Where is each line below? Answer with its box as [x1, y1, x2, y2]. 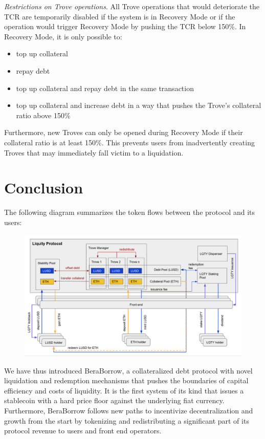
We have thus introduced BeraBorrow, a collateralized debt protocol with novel [4, 365, 253, 376]
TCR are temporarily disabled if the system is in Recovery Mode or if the [4, 11, 235, 21]
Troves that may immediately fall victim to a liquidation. [4, 147, 184, 158]
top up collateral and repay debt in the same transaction [16, 82, 194, 93]
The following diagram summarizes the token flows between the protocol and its [4, 207, 255, 217]
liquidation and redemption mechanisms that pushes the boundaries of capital [4, 375, 249, 386]
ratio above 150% [16, 109, 71, 120]
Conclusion [4, 177, 83, 198]
